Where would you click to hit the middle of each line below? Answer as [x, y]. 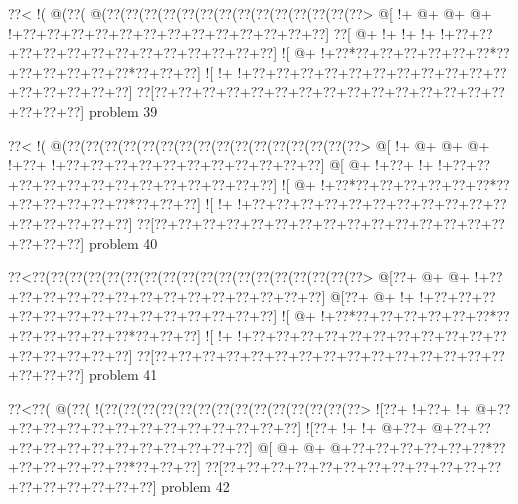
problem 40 [123, 242]
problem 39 [123, 110]
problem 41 [123, 374]
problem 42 [195, 486]
